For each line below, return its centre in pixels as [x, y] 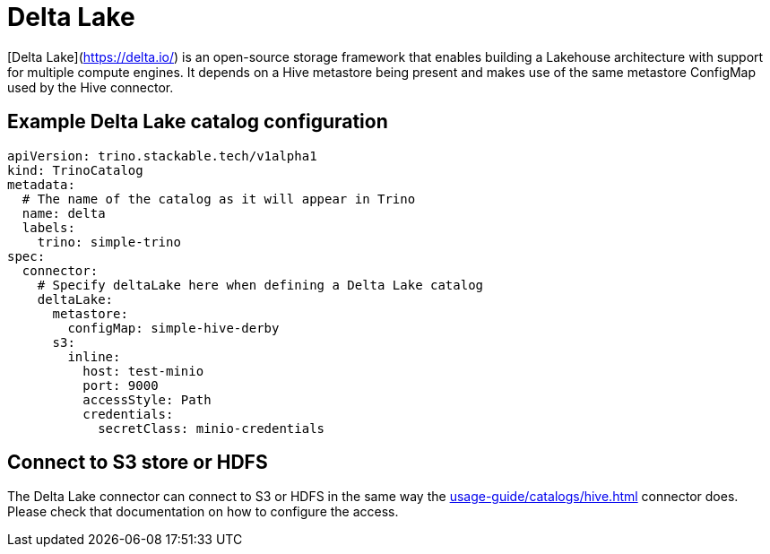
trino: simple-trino [109, 242]
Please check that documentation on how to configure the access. [203, 512]
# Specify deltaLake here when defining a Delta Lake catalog [260, 285]
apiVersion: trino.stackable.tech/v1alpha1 [162, 156]
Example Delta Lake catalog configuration [198, 122]
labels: [48, 227]
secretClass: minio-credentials [212, 428]
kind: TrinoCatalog [75, 170]
